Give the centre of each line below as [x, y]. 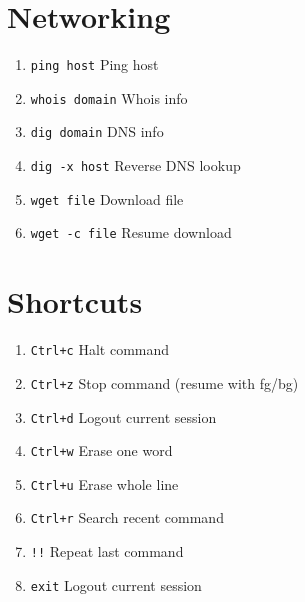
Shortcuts [75, 301]
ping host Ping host [94, 64]
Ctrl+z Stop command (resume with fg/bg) [164, 382]
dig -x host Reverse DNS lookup [135, 165]
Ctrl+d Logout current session [123, 416]
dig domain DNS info [97, 131]
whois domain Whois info [109, 97]
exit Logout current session [116, 584]
